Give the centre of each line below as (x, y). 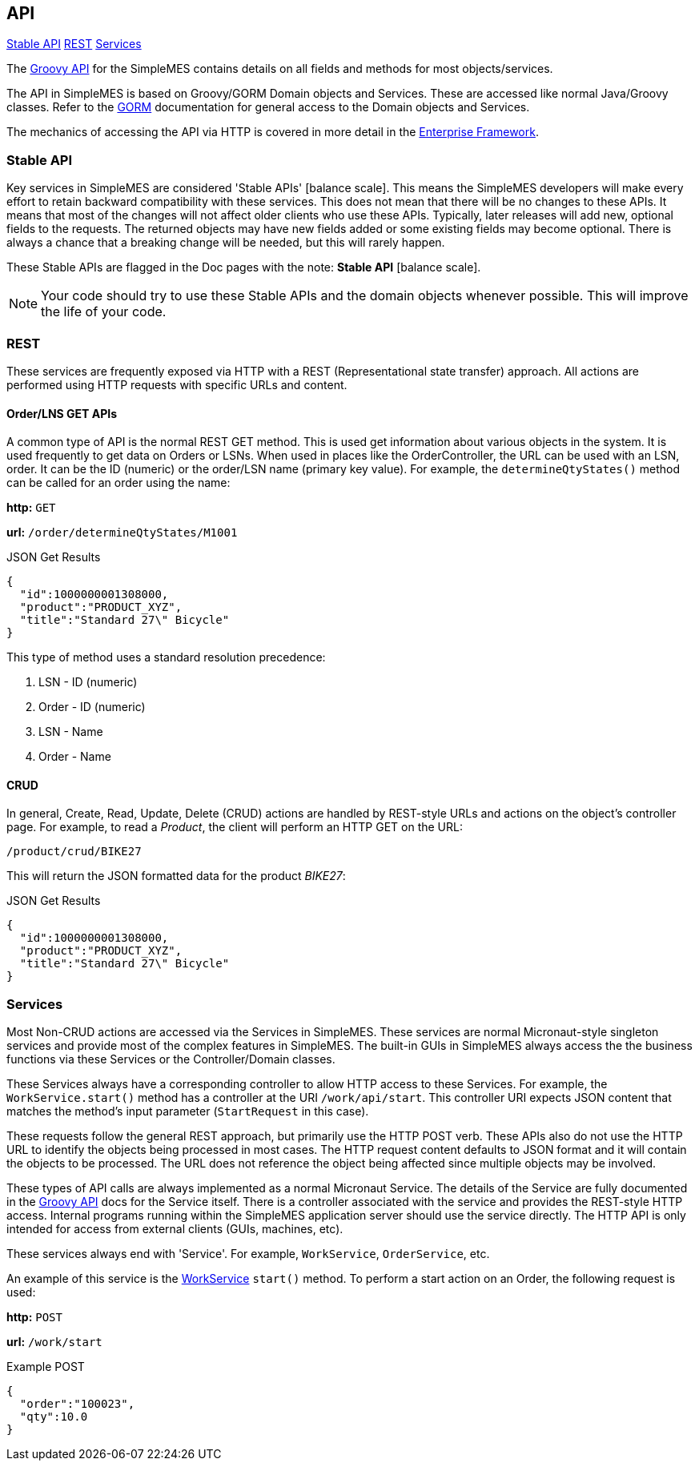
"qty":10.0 (54, 1417)
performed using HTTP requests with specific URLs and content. (177, 384)
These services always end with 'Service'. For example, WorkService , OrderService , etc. (248, 1254)
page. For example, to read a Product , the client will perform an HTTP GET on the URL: (235, 827)
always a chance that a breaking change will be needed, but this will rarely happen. (226, 243)
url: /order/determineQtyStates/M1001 (122, 533)
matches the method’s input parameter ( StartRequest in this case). (188, 1111)
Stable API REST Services (74, 44)
